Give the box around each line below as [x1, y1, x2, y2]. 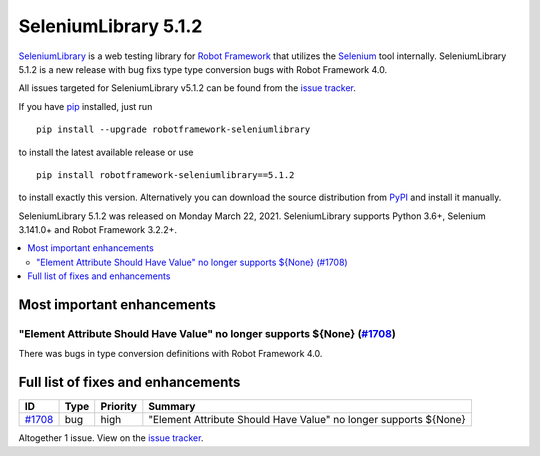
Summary [148, 400, 196, 414]
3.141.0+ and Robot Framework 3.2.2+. [18, 224, 177, 236]
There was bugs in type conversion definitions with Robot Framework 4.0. [18, 348, 323, 360]
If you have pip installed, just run [18, 100, 153, 112]
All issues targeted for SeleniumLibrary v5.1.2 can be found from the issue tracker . [18, 82, 357, 94]
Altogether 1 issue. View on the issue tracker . [18, 432, 204, 444]
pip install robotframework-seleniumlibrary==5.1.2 [36, 169, 295, 180]
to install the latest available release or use [18, 146, 194, 158]
